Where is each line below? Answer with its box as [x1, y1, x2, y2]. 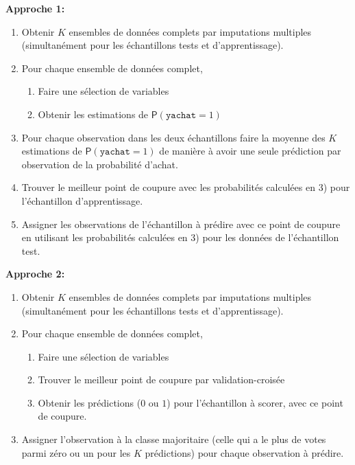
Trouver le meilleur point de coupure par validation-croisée [38, 372, 285, 387]
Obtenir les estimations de [38, 106, 149, 121]
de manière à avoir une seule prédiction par [159, 144, 341, 158]
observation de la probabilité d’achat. [21, 157, 178, 171]
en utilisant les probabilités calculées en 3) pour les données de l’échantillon [21, 230, 339, 245]
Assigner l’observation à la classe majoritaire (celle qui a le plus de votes [21, 432, 326, 446]
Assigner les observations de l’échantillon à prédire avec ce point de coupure [21, 216, 341, 231]
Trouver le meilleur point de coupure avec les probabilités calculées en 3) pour [21, 180, 350, 194]
